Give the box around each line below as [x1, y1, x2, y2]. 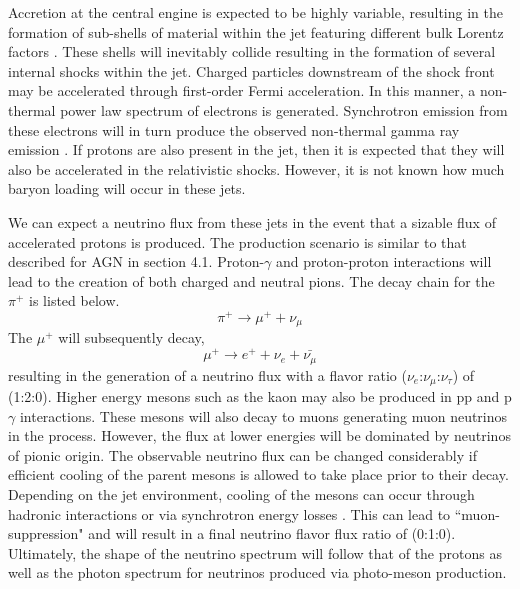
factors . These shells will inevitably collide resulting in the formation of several [8, 41, 496, 62]
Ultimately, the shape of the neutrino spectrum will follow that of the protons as [8, 542, 502, 563]
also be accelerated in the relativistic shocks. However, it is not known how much [8, 158, 505, 179]
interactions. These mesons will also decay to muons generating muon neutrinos [19, 405, 508, 426]
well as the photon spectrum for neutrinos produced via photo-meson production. [8, 562, 507, 583]
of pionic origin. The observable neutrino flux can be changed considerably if [8, 444, 477, 465]
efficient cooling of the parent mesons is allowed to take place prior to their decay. [8, 464, 509, 485]
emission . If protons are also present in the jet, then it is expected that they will [8, 139, 505, 160]
